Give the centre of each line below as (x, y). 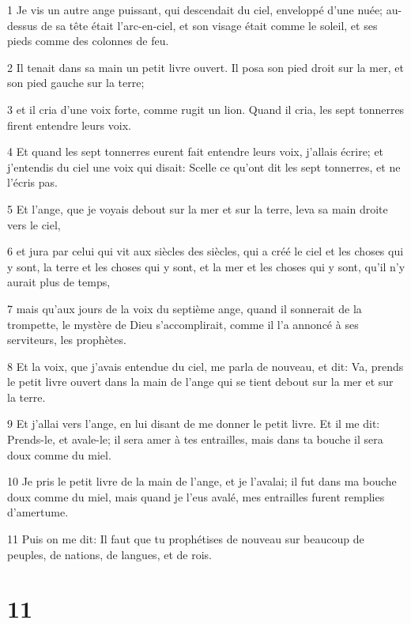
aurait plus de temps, (59, 282)
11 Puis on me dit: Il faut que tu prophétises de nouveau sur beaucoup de (186, 539)
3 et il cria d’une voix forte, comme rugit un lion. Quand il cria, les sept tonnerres (206, 109)
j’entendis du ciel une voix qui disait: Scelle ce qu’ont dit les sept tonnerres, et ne (204, 166)
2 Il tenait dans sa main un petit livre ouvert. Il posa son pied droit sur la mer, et (205, 67)
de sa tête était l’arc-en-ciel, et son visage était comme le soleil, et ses (209, 25)
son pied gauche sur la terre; (76, 83)
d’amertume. (38, 512)
